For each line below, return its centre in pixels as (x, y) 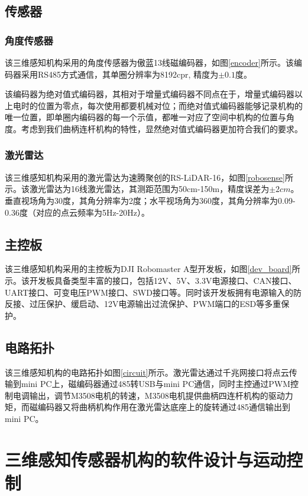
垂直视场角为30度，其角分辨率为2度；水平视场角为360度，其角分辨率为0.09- (150, 200)
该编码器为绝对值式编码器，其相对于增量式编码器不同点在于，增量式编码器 (150, 94)
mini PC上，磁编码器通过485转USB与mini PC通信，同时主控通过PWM (156, 384)
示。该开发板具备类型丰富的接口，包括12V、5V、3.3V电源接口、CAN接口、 (151, 280)
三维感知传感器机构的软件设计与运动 (146, 459)
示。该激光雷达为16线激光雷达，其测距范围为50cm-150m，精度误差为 (137, 189)
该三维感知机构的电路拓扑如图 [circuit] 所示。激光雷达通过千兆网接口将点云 (147, 372)
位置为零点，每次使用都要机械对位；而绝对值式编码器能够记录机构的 (170, 105)
